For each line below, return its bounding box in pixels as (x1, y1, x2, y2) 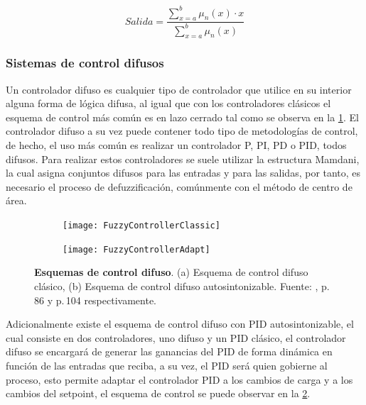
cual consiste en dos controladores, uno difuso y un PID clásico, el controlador (6, 330, 346, 345)
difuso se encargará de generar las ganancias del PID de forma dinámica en (6, 344, 333, 359)
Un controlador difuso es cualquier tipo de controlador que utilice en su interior (6, 82, 352, 96)
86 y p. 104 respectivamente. (34, 292, 156, 307)
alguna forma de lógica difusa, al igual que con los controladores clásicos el (6, 96, 331, 111)
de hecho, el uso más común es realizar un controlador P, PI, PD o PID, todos (6, 138, 347, 152)
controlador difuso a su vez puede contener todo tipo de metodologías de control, (6, 123, 358, 138)
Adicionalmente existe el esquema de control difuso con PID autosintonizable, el (6, 316, 354, 331)
